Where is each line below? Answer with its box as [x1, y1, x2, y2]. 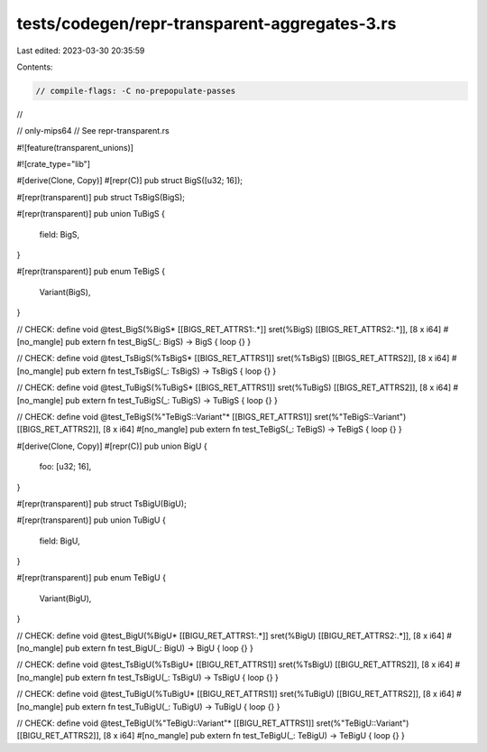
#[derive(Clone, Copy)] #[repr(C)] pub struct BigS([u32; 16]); [16, 175, 243, 186]
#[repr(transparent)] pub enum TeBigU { [16, 572, 167, 583]
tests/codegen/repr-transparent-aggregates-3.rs [16, 14, 397, 33]
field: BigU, [39, 535, 80, 546]
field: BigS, [39, 228, 80, 239]
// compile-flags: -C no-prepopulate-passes [35, 86, 236, 96]
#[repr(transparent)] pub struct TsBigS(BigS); [16, 191, 185, 202]
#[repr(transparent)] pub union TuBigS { [16, 209, 166, 219]
